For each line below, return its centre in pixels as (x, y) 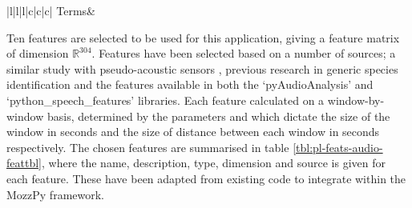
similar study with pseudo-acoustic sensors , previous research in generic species (202, 68)
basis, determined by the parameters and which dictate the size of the (218, 116)
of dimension (38, 53)
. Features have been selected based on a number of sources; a (244, 53)
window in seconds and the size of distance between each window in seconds (193, 132)
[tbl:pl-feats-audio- (338, 147)
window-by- (356, 100)
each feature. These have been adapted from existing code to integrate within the (206, 178)
